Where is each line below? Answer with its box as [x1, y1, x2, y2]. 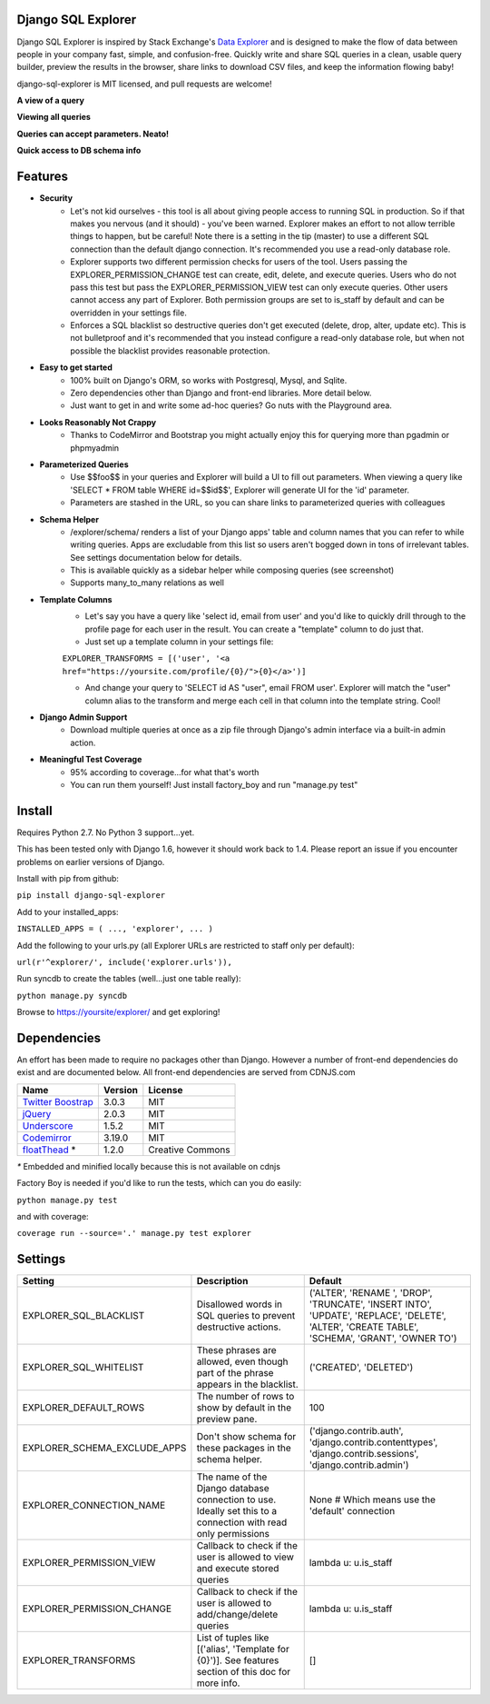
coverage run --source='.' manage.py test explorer [16, 1228, 252, 1239]
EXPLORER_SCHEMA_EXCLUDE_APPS [22, 1441, 187, 1454]
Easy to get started [39, 362, 113, 373]
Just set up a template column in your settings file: [84, 636, 274, 647]
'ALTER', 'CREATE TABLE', [309, 1320, 419, 1333]
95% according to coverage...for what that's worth [70, 766, 260, 777]
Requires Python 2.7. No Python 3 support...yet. [16, 827, 195, 838]
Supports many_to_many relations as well [70, 577, 224, 588]
